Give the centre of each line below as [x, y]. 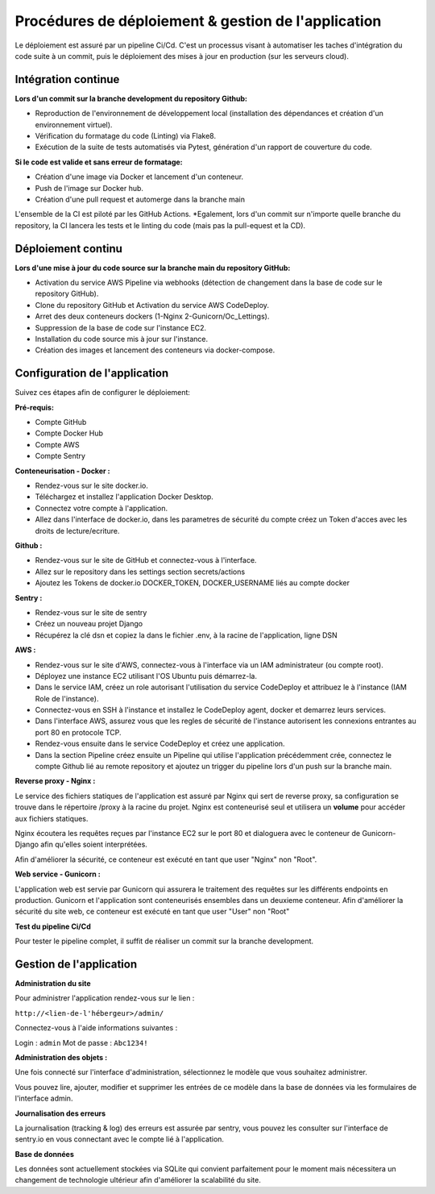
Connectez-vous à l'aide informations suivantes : [96, 1028]
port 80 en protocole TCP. [78, 732]
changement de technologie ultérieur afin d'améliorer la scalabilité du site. [138, 1180]
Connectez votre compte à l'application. [101, 508]
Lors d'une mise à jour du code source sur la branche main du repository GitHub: [153, 268]
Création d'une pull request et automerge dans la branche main [140, 199]
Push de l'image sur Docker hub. [89, 188]
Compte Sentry [60, 456]
